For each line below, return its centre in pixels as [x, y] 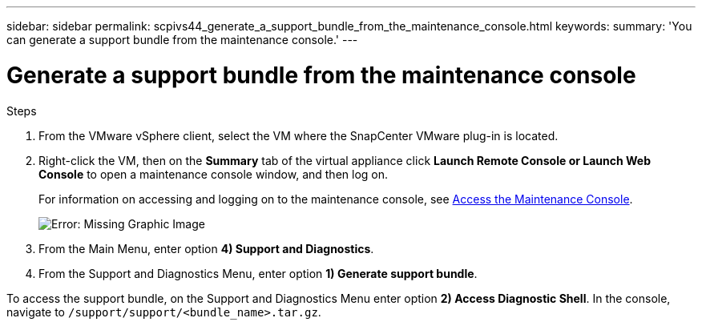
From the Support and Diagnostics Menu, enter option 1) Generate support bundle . [258, 273]
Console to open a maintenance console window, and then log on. [214, 174]
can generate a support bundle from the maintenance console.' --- [182, 40]
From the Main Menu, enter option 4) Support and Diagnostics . [206, 248]
